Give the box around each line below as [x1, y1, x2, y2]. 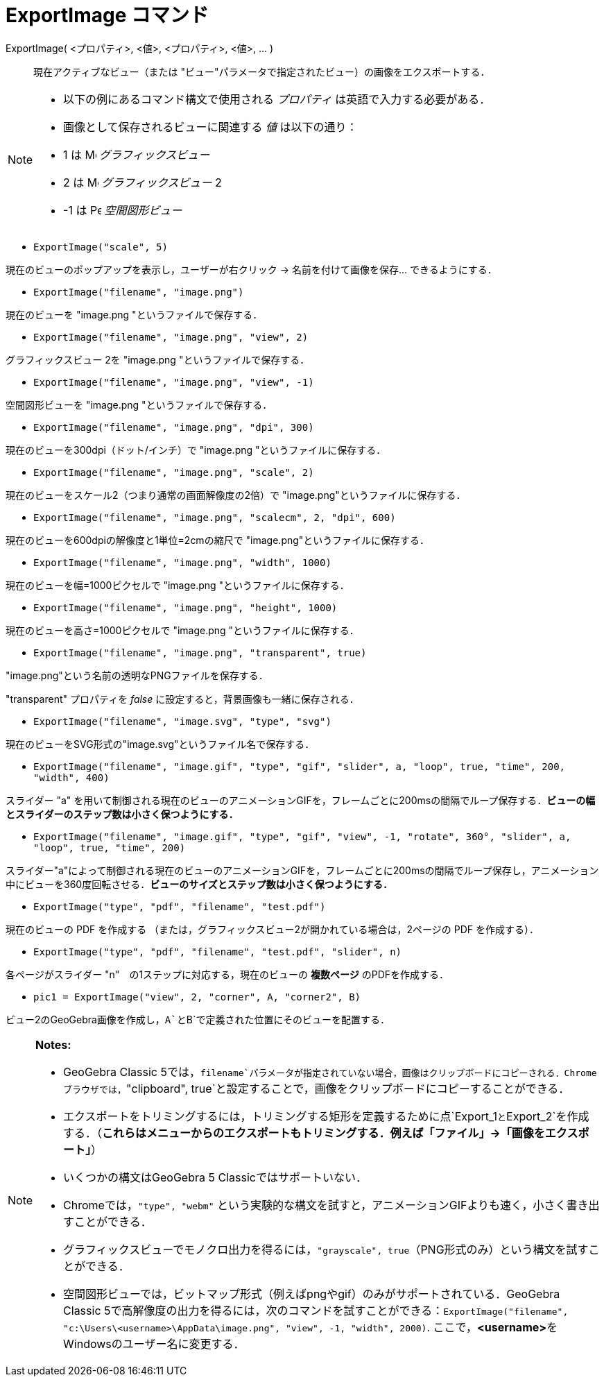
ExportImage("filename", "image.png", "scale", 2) [33, 466, 314, 478]
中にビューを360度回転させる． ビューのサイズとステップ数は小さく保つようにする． [6, 878, 392, 890]
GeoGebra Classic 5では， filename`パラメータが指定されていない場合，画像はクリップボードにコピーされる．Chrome [63, 1064, 597, 1079]
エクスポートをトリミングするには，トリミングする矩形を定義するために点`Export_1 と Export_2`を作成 [63, 1109, 589, 1123]
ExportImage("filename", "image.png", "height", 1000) [33, 602, 338, 613]
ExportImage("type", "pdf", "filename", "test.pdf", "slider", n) [33, 946, 402, 957]
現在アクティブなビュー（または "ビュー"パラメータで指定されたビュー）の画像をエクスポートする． [33, 65, 490, 78]
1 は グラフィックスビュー [63, 147, 210, 162]
